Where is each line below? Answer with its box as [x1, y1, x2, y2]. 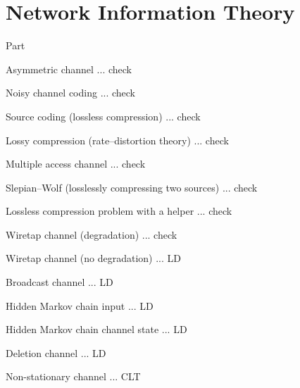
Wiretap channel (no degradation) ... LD [6, 251, 182, 265]
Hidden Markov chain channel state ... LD [6, 322, 187, 337]
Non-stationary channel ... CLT [6, 369, 141, 384]
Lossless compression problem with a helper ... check [6, 204, 232, 218]
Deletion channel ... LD [6, 345, 106, 360]
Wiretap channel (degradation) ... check [6, 227, 177, 242]
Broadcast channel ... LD [6, 275, 113, 289]
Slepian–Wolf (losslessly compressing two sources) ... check [6, 180, 258, 194]
